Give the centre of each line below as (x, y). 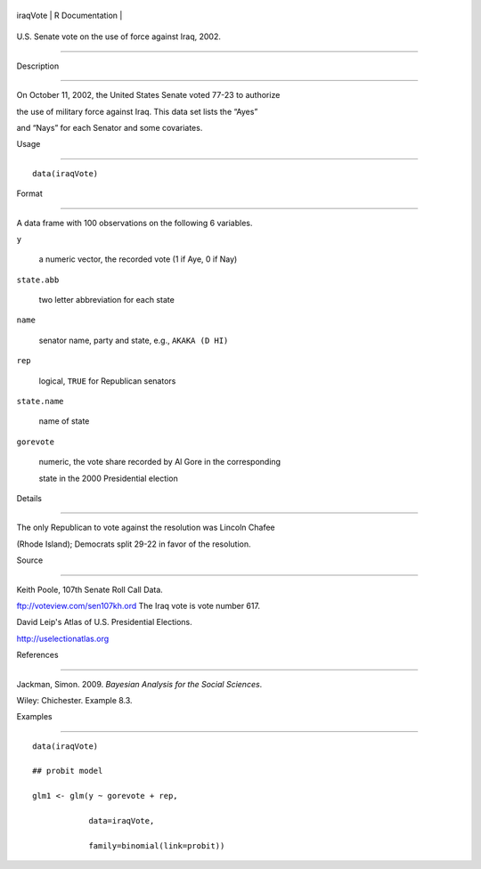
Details (29, 498)
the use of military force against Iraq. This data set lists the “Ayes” (137, 111)
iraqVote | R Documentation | (69, 15)
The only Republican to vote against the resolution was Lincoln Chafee (146, 528)
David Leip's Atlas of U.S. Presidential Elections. (104, 622)
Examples (34, 717)
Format (30, 194)
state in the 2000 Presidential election (108, 478)
